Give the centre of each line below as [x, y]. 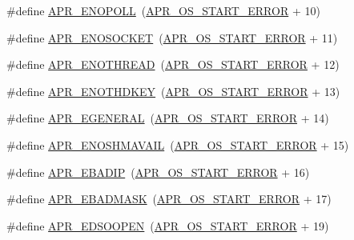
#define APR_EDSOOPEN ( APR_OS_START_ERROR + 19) [168, 225]
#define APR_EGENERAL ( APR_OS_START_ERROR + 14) [168, 118]
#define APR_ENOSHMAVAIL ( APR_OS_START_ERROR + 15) [178, 144]
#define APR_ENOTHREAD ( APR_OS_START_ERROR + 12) [173, 64]
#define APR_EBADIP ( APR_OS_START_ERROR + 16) [158, 172]
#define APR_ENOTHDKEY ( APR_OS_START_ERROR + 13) [173, 91]
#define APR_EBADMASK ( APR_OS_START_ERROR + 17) [169, 199]
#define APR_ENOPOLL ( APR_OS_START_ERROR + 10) [163, 10]
